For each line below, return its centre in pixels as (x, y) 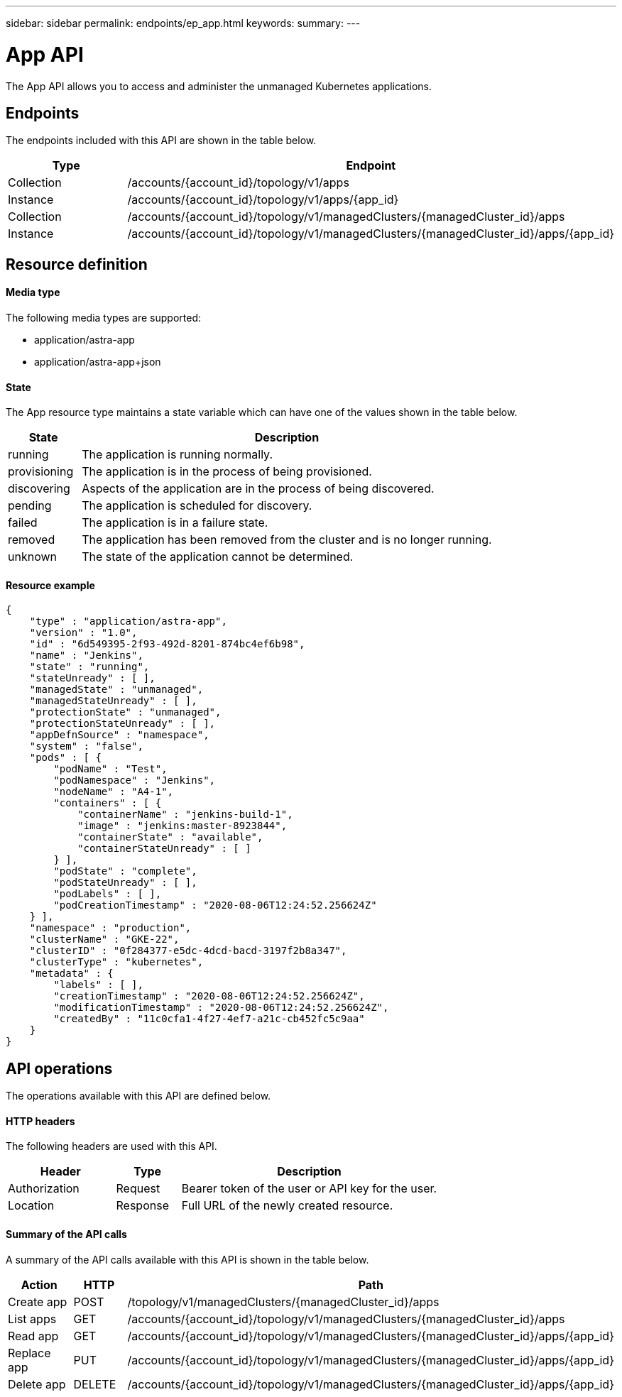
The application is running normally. (178, 455)
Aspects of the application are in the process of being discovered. (258, 489)
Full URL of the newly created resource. (287, 1206)
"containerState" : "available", (170, 837)
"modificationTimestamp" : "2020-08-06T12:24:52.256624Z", (221, 1008)
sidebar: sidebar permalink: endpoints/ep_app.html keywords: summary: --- (183, 23)
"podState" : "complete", (125, 871)
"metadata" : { (71, 974)
